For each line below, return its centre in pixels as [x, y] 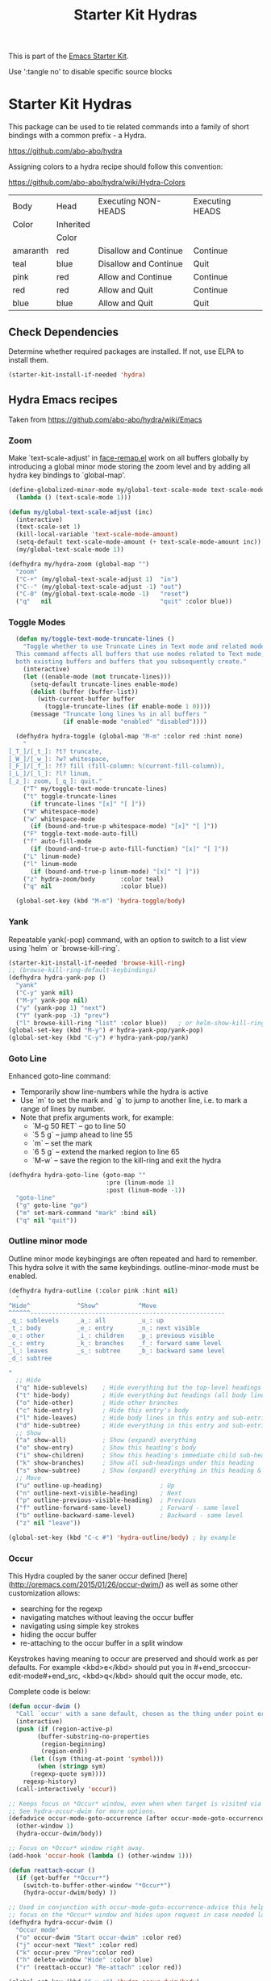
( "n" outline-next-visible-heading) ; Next [99, 1493]
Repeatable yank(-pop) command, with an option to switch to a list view [128, 940]
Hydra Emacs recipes [63, 400]
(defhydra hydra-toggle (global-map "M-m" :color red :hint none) [129, 736]
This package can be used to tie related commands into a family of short [129, 127]
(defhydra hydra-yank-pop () [57, 978]
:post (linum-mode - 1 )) [146, 1190]
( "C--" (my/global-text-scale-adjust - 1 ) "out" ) [99, 587]
